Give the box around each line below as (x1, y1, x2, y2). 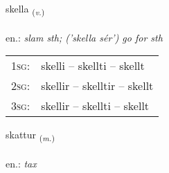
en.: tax (6, 156, 37, 171)
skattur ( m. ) (6, 127, 55, 144)
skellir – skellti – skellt (41, 98, 150, 114)
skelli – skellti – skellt (41, 57, 145, 74)
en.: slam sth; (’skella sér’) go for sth (6, 30, 163, 44)
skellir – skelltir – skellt (41, 78, 154, 94)
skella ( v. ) (6, 1, 45, 17)
